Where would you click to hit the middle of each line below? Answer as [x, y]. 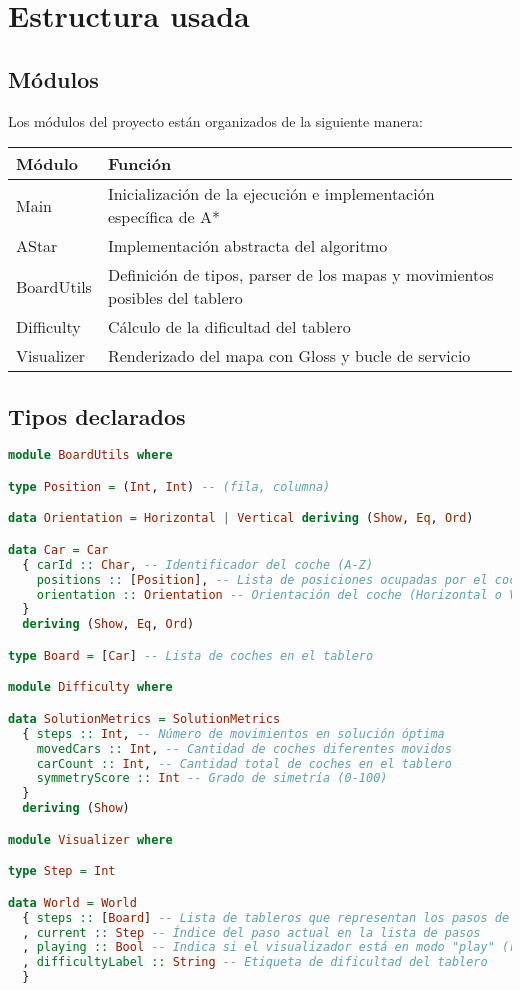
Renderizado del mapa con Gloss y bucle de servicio [289, 356]
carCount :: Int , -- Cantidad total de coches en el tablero [244, 763]
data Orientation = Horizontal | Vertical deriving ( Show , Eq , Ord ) [241, 518]
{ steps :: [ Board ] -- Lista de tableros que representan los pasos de [266, 917]
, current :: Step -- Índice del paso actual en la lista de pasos [251, 932]
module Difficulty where [90, 687]
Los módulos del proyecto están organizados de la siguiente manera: [215, 120]
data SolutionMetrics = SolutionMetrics [144, 718]
